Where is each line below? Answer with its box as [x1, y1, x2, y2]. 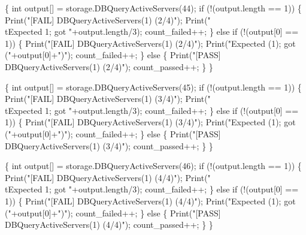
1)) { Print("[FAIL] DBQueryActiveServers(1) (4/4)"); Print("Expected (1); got [5, 194, 296, 207]
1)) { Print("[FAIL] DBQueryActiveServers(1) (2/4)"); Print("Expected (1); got [5, 37, 296, 49]
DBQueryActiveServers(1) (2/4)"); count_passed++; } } [5, 60, 213, 73]
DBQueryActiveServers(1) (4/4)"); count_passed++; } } [5, 218, 213, 231]
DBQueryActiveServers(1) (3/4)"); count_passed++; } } [5, 139, 213, 152]
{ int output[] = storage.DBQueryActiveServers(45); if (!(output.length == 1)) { [5, 80, 302, 93]
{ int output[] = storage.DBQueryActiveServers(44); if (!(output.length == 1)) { [5, 2, 302, 14]
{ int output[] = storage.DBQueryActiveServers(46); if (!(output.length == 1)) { [5, 159, 302, 172]
